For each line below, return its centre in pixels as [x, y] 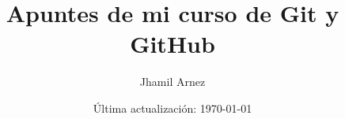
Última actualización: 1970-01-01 [172, 108]
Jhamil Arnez [172, 82]
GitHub [172, 44]
